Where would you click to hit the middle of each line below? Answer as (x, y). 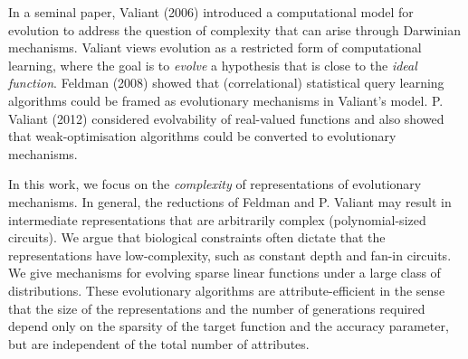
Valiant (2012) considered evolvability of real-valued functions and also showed (226, 118)
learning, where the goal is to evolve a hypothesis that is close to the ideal (213, 65)
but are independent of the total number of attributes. (159, 343)
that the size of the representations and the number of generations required (217, 308)
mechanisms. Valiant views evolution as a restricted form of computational (215, 47)
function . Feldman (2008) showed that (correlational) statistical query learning (226, 83)
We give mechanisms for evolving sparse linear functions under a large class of (224, 273)
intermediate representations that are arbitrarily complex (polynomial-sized (217, 219)
